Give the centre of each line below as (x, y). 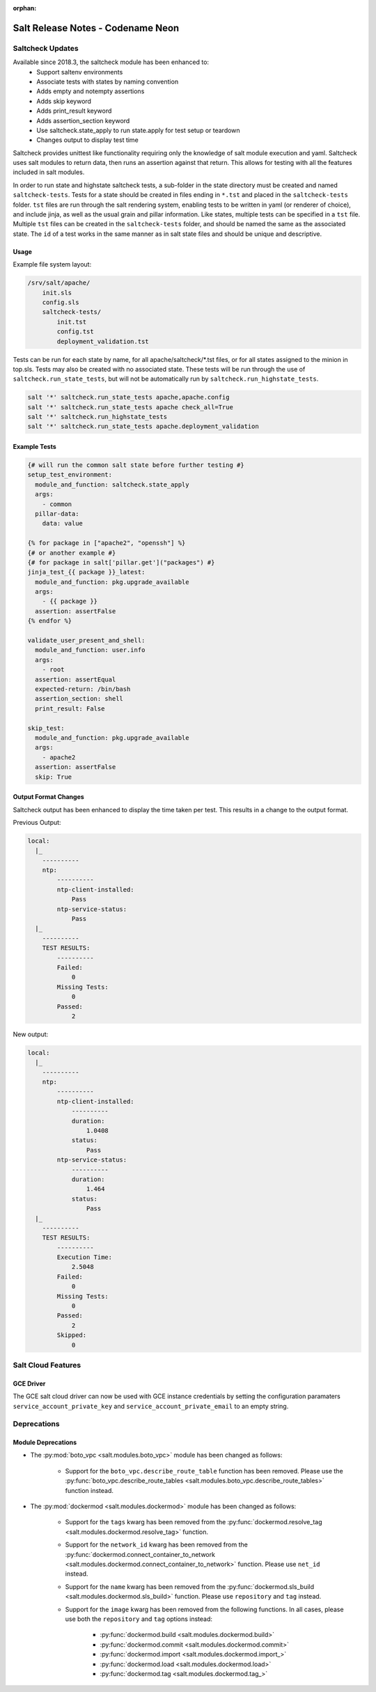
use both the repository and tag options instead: (139, 1619)
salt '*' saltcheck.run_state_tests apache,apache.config (128, 397)
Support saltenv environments (80, 72)
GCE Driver (29, 1383)
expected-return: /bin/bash (83, 689)
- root (53, 670)
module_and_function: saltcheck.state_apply (112, 484)
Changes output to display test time (87, 140)
